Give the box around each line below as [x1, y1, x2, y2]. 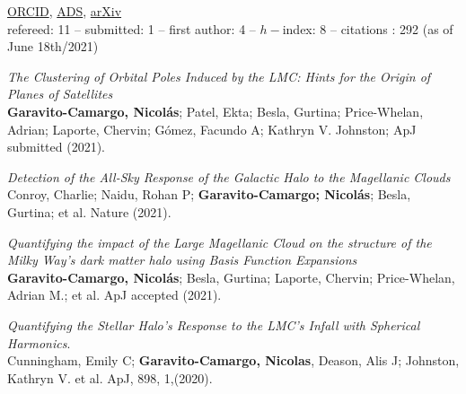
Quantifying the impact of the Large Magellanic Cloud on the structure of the [7, 232, 432, 251]
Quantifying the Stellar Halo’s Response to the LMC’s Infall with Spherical [7, 315, 420, 334]
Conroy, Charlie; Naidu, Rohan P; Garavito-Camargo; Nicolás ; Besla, [7, 185, 411, 204]
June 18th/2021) [7, 37, 99, 56]
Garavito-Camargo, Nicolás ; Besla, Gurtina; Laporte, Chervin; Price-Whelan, [7, 267, 455, 286]
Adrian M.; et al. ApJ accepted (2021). [7, 285, 222, 304]
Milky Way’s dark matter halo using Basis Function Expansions [7, 250, 357, 269]
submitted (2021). [7, 137, 105, 156]
